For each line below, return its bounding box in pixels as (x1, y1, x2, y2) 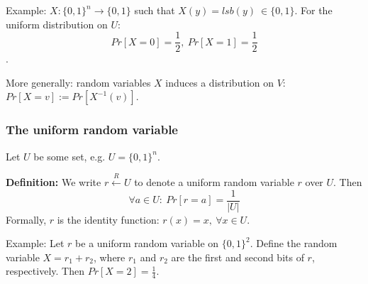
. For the (294, 3, 333, 17)
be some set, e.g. (33, 148, 106, 163)
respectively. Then (6, 263, 84, 278)
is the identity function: (57, 212, 160, 226)
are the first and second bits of (171, 249, 304, 264)
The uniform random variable (6, 121, 178, 138)
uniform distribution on (6, 16, 108, 31)
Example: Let (6, 236, 65, 251)
